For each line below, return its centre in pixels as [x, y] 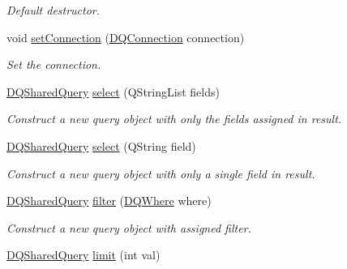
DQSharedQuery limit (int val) [84, 255]
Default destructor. [54, 10]
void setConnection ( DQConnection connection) [126, 37]
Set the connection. [54, 64]
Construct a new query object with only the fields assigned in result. [174, 119]
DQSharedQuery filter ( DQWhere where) [109, 201]
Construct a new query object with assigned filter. [129, 227]
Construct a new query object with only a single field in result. [161, 173]
